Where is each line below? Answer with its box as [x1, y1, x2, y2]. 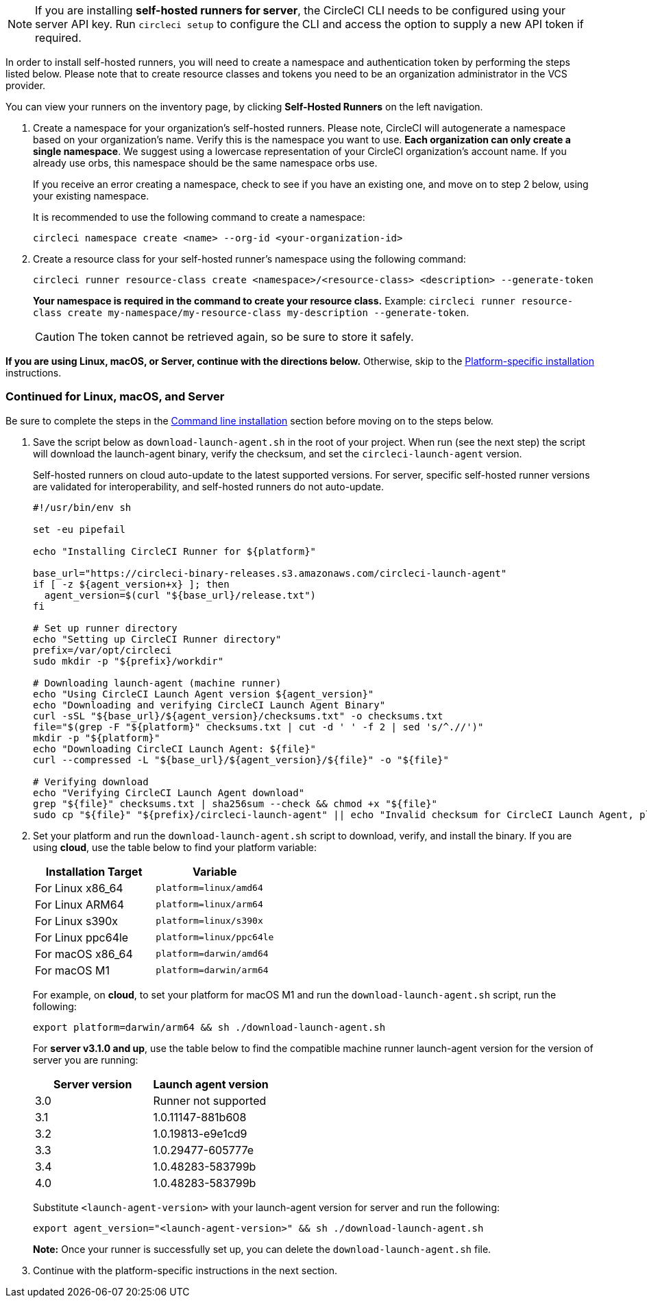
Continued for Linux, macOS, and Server [5, 390, 225, 404]
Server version [53, 1077, 132, 1091]
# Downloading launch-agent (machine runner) [33, 677, 282, 689]
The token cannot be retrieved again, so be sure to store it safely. [77, 330, 414, 344]
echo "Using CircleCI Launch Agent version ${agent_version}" [33, 688, 374, 700]
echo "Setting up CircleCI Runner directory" [33, 633, 282, 645]
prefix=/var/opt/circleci [33, 644, 172, 656]
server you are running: [33, 1053, 138, 1066]
